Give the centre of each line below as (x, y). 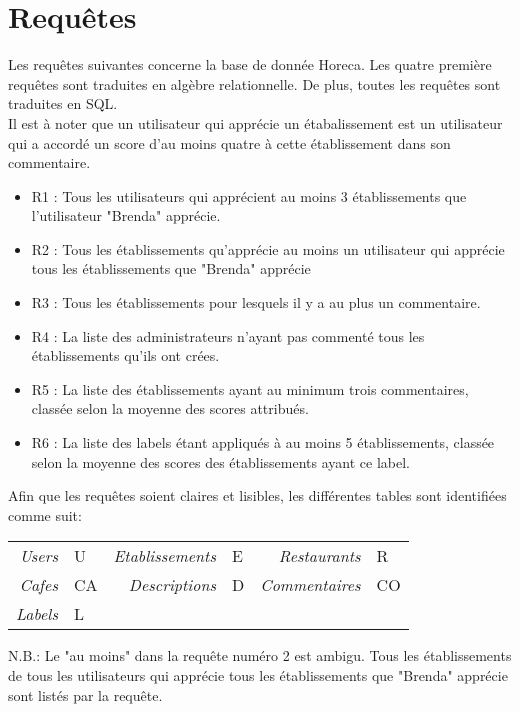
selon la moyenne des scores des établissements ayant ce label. (220, 461)
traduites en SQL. (63, 103)
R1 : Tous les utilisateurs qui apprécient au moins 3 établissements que (249, 195)
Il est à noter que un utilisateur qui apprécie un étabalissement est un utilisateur (255, 122)
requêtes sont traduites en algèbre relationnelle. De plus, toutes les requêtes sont (254, 83)
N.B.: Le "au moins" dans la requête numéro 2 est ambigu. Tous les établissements (260, 655)
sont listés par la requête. (85, 694)
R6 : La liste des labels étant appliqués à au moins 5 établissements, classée (263, 442)
